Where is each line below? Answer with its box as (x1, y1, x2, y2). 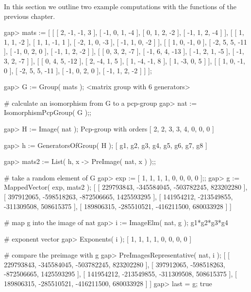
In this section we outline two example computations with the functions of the (4, 1, 237, 11)
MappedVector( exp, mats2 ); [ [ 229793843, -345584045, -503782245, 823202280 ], (4, 182, 248, 192)
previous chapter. (4, 11, 55, 21)
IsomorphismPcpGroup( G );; (4, 107, 91, 117)
